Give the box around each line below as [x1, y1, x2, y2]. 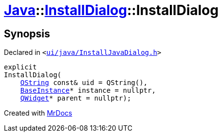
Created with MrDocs [4, 109, 73, 118]
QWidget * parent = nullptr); [20, 94, 131, 102]
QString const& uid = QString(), [20, 79, 148, 87]
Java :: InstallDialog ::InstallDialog [4, 2, 219, 18]
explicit [4, 63, 37, 71]
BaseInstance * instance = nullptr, [20, 86, 156, 95]
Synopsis [4, 27, 50, 40]
